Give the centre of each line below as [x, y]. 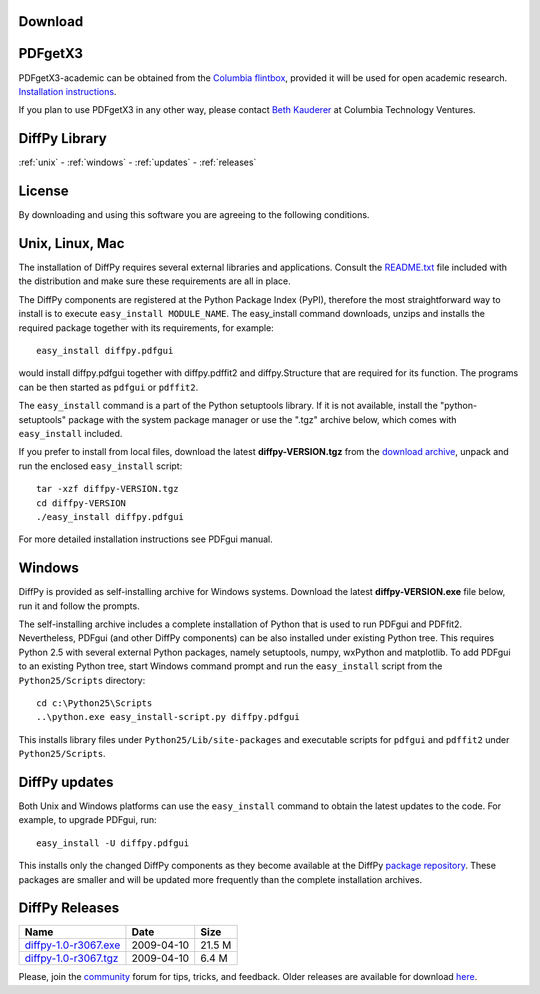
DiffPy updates [66, 781]
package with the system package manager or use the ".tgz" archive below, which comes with [262, 419]
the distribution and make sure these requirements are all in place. [154, 281]
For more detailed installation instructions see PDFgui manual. [146, 539]
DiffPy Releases [69, 908]
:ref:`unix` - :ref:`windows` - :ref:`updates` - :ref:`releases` [137, 162]
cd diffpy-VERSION [81, 503]
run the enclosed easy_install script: [100, 466]
